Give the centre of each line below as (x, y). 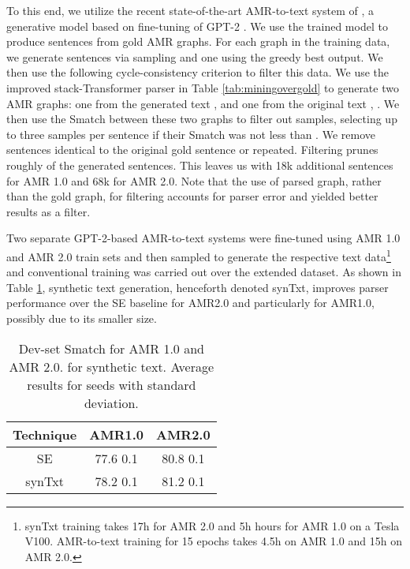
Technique (45, 434)
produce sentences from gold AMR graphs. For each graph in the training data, (198, 41)
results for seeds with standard (112, 384)
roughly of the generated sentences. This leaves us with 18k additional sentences (200, 165)
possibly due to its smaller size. (82, 318)
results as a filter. (48, 211)
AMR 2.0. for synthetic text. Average (112, 366)
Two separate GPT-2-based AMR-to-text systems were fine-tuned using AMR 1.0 (203, 238)
